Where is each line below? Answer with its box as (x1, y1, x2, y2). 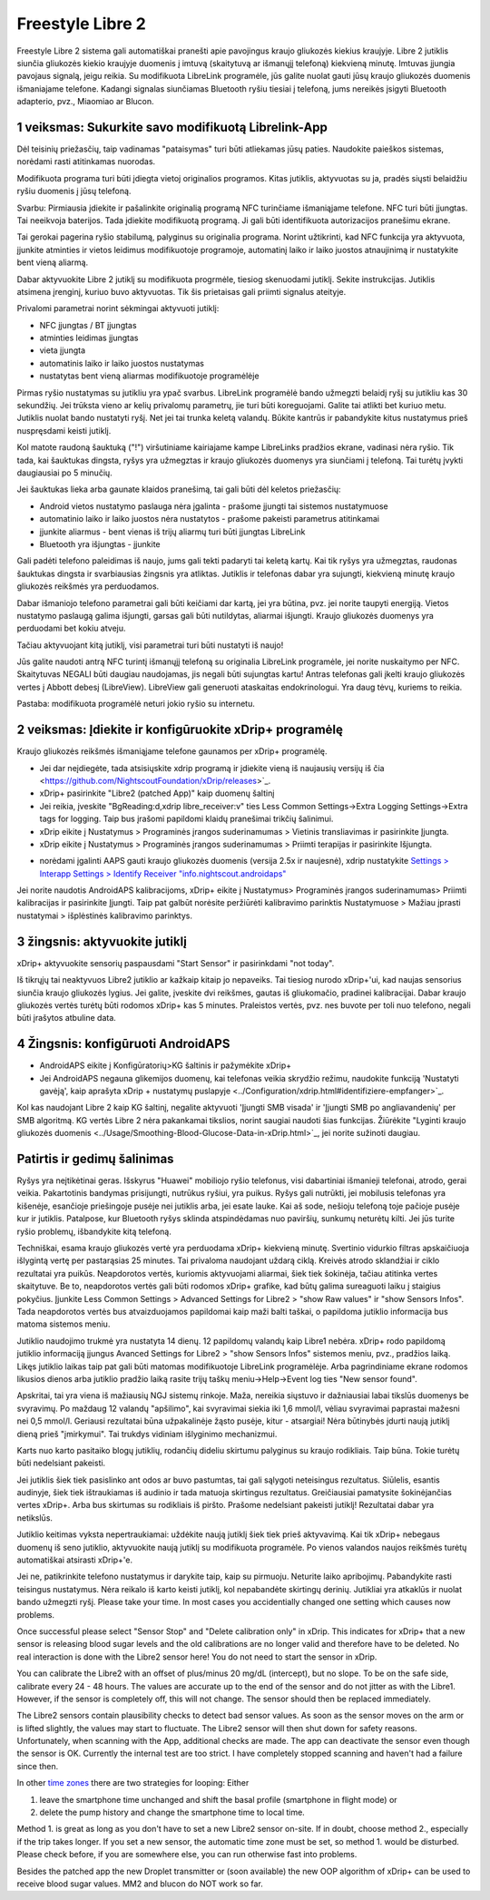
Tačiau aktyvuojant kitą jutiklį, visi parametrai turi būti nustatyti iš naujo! (16, 640, 284, 651)
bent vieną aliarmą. (16, 257, 89, 268)
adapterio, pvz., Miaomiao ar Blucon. (16, 96, 154, 107)
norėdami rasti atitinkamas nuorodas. (16, 156, 156, 167)
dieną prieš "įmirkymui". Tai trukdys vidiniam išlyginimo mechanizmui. (16, 1428, 278, 1439)
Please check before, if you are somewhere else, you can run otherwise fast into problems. (16, 1849, 358, 1860)
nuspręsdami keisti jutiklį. (16, 425, 112, 436)
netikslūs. (16, 1512, 54, 1523)
